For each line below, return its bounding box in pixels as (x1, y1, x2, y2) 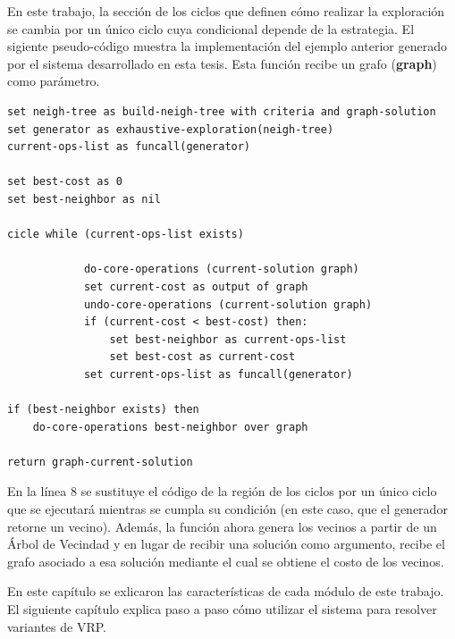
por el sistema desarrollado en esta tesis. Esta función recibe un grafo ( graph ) (7, 54, 437, 72)
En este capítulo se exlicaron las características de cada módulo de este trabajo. (7, 582, 444, 601)
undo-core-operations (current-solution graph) (83, 298, 373, 311)
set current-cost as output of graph (83, 280, 308, 293)
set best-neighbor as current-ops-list (109, 332, 347, 346)
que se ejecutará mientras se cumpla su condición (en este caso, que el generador (7, 500, 448, 518)
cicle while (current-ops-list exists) (7, 228, 244, 241)
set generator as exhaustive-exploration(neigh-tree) (7, 122, 334, 136)
